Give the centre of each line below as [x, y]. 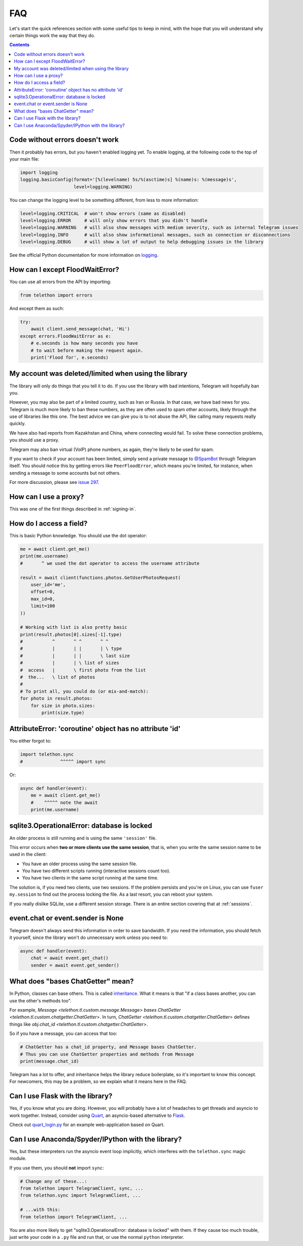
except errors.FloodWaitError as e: [66, 336]
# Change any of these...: [54, 1181]
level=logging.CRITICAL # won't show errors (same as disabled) [103, 213]
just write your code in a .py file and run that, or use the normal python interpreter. [97, 1237]
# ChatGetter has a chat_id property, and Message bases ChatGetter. [108, 1047]
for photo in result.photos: [56, 698]
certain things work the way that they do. [52, 35]
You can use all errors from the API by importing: [60, 282]
